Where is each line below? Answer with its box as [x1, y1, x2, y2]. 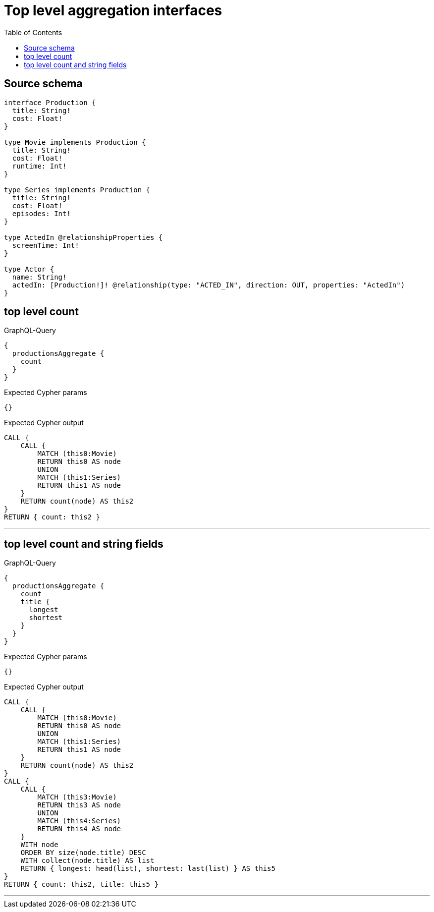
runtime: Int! [12, 162, 67, 170]
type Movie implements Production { [4, 138, 146, 146]
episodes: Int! [12, 209, 71, 218]
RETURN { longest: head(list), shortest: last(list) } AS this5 [20, 864, 275, 873]
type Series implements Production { [4, 185, 151, 194]
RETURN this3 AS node [37, 801, 121, 809]
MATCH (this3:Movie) [37, 793, 117, 801]
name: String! [12, 273, 67, 281]
